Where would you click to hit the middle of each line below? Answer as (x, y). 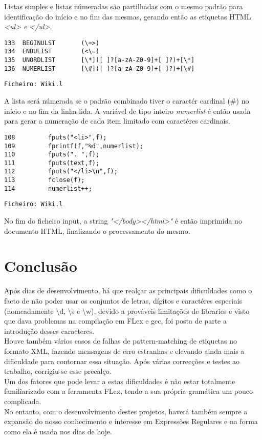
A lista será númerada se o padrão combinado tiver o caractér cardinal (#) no (127, 101)
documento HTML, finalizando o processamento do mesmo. (97, 231)
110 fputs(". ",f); (52, 155)
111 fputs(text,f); (52, 163)
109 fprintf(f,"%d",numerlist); (74, 146)
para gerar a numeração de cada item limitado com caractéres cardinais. (117, 121)
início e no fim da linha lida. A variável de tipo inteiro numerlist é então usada (127, 111)
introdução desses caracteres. (49, 331)
